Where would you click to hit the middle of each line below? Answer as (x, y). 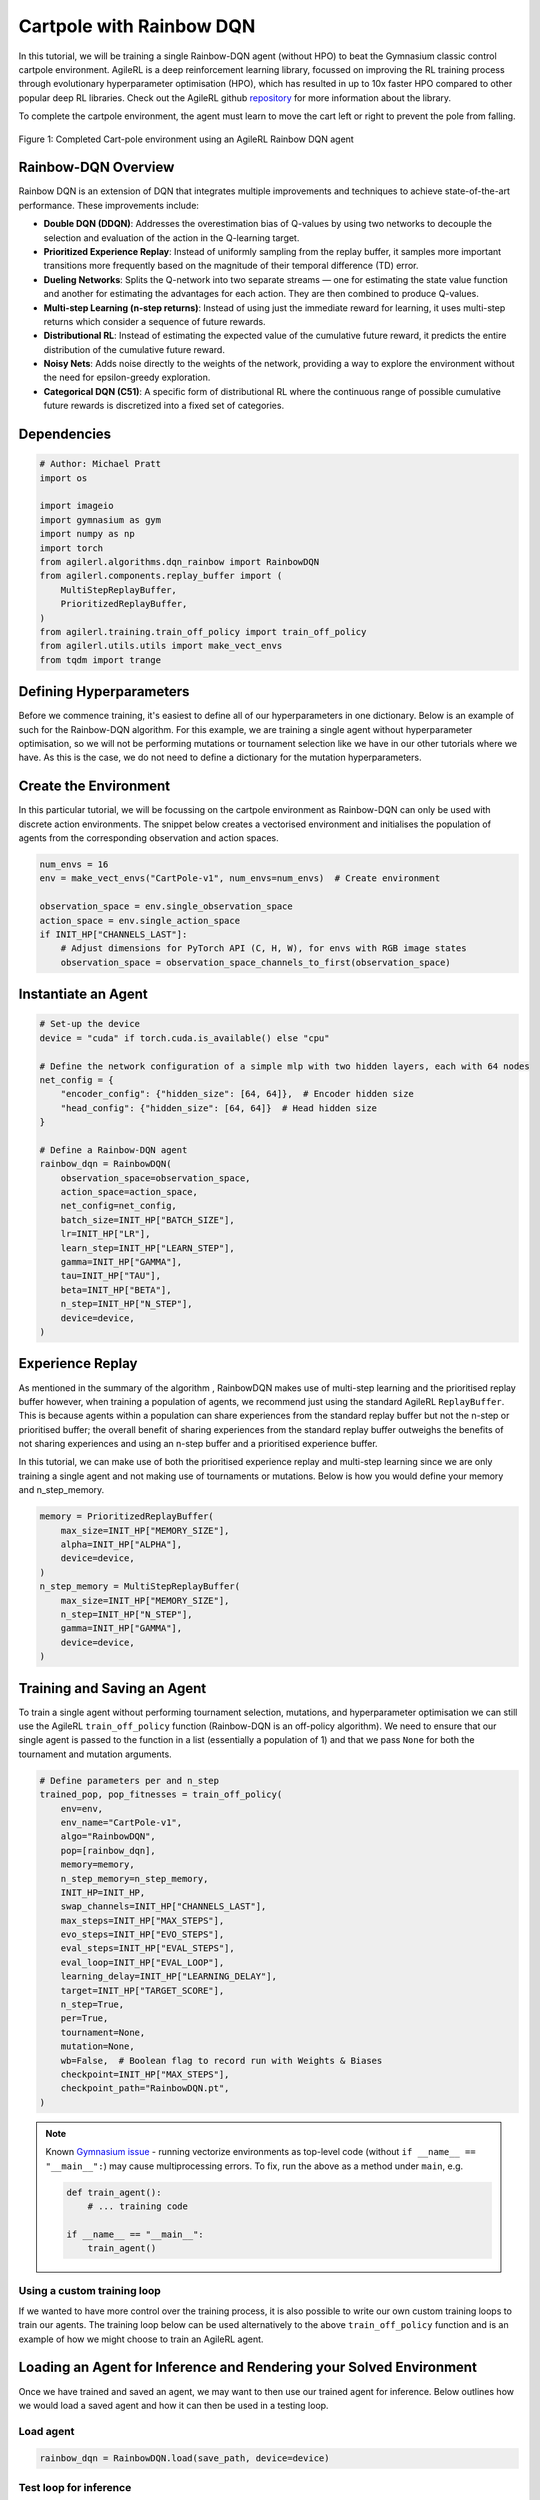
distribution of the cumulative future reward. (134, 349)
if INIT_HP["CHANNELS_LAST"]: (113, 934)
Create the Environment (94, 786)
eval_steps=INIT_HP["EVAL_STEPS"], (147, 1948)
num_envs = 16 (74, 864)
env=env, (82, 1808)
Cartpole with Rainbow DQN (137, 26)
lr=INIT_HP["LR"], (105, 1234)
